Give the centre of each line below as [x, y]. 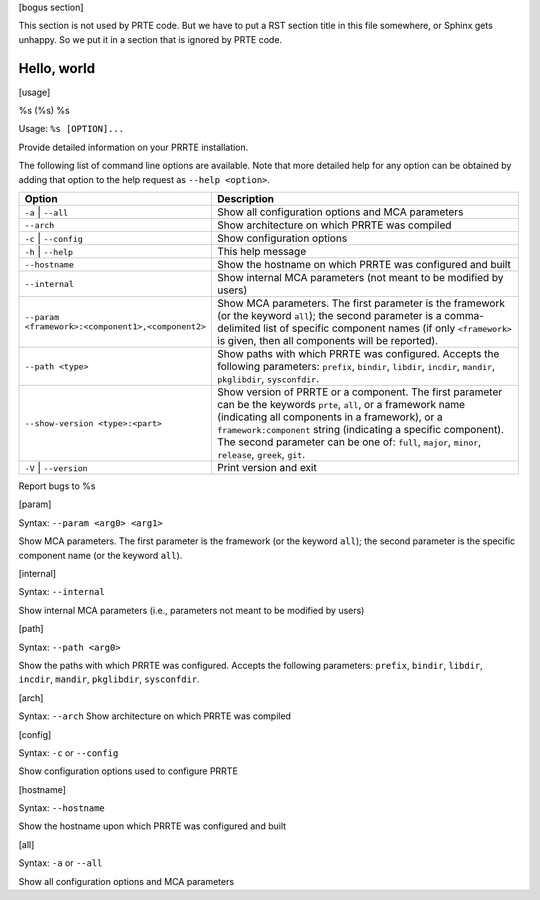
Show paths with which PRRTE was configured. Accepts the [358, 354]
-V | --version [56, 468]
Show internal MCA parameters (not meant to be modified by [360, 278]
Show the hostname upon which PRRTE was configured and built [152, 826]
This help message [261, 252]
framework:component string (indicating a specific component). [360, 430]
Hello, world [57, 68]
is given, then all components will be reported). [327, 341]
